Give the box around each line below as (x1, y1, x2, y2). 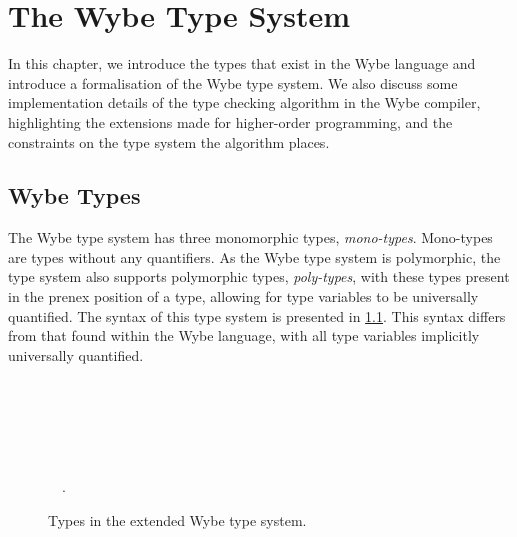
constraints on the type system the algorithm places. (8, 131, 330, 152)
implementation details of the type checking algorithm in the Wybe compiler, (8, 92, 481, 113)
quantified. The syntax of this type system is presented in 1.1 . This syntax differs (8, 305, 506, 326)
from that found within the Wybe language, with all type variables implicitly (8, 325, 480, 346)
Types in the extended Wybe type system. (48, 510, 307, 531)
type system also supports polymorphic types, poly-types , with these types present (8, 266, 510, 287)
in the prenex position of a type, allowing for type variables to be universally (8, 286, 479, 307)
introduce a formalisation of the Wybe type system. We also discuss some (8, 72, 458, 93)
